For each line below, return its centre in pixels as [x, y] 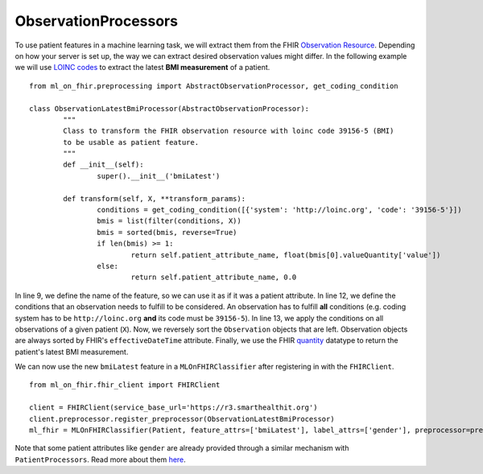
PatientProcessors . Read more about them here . [101, 460]
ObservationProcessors [97, 21]
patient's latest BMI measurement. [72, 352]
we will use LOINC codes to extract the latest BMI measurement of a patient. [142, 68]
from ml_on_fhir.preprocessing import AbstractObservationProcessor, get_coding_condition [214, 86]
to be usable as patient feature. [131, 142]
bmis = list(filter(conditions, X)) [169, 221]
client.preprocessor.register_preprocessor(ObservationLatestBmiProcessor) [182, 419]
